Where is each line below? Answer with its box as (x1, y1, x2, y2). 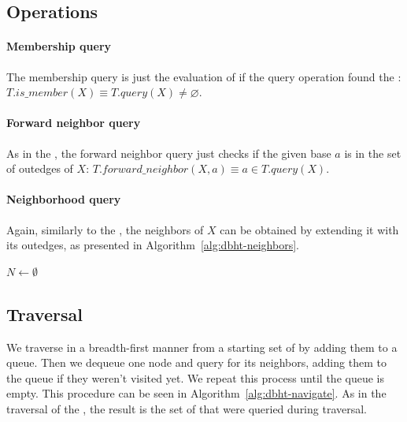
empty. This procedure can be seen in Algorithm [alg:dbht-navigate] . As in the (6, 385, 387, 401)
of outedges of (6, 160, 73, 177)
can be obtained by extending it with (220, 221, 399, 237)
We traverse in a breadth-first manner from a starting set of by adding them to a (6, 338, 398, 355)
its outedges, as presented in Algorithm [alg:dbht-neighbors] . (6, 237, 299, 253)
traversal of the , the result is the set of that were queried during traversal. (6, 400, 368, 416)
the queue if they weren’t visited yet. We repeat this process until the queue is (6, 369, 384, 386)
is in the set (344, 144, 401, 161)
